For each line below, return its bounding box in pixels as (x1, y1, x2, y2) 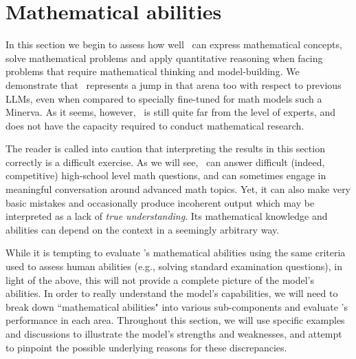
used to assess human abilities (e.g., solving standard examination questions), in (5, 259, 343, 274)
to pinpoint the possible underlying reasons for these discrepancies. (5, 340, 287, 354)
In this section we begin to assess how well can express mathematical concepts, (5, 37, 342, 52)
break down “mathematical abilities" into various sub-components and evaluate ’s (5, 299, 348, 314)
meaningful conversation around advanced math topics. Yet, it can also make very (5, 182, 351, 196)
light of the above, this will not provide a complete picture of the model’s (5, 272, 315, 287)
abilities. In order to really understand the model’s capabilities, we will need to (5, 286, 338, 300)
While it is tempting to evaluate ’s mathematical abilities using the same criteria (5, 245, 346, 260)
